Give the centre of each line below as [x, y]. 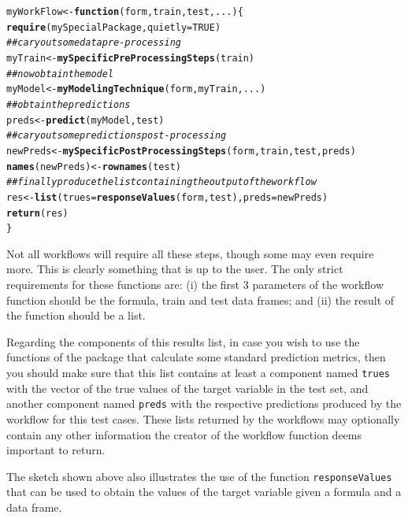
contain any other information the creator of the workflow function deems [184, 434]
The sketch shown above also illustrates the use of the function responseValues [199, 476]
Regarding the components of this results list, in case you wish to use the [183, 341]
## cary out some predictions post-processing [117, 136]
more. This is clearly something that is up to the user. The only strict [175, 269]
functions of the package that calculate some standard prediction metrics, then [196, 357]
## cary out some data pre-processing [94, 43]
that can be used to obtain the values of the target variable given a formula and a [204, 492]
